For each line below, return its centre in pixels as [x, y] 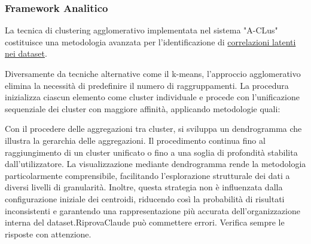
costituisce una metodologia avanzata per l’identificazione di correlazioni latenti [150, 41]
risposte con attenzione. [48, 234]
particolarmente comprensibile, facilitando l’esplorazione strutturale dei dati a [147, 175]
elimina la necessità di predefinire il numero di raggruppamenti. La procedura [147, 85]
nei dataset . [26, 53]
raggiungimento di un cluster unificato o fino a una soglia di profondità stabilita [151, 152]
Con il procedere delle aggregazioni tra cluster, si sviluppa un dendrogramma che [153, 129]
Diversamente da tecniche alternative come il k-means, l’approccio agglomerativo [153, 73]
